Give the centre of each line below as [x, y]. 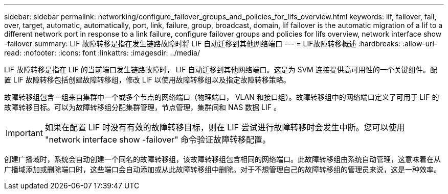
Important [24, 133]
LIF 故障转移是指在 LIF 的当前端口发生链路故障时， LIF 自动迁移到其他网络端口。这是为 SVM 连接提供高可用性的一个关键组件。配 [221, 70]
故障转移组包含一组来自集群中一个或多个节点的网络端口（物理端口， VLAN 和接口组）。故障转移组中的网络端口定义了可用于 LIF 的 [222, 97]
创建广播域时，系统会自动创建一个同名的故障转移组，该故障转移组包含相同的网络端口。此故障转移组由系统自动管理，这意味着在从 [222, 159]
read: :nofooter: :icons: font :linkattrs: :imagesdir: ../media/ [102, 53]
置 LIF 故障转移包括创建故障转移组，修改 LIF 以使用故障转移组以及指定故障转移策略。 [147, 80]
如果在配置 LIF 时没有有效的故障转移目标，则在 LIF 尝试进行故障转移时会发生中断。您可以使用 [225, 127]
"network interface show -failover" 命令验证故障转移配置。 [158, 140]
